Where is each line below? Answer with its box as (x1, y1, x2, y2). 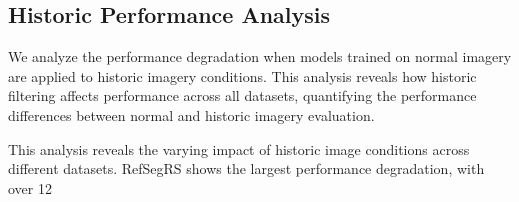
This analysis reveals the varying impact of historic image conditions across (8, 138, 470, 159)
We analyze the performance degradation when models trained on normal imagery (8, 46, 512, 67)
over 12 (8, 177, 52, 198)
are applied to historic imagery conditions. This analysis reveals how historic (8, 65, 477, 86)
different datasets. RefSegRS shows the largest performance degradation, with (8, 158, 485, 179)
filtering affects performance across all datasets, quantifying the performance (8, 85, 477, 106)
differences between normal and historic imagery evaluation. (8, 104, 375, 125)
